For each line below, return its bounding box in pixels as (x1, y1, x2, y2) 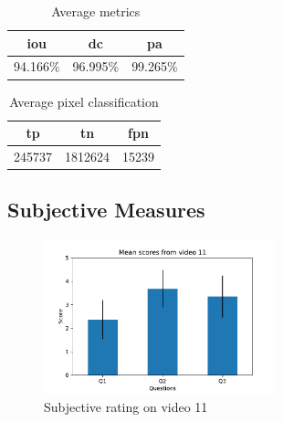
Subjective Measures (7, 195, 205, 224)
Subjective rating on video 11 (44, 397, 208, 417)
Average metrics (51, 2, 141, 20)
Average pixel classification (9, 91, 159, 111)
